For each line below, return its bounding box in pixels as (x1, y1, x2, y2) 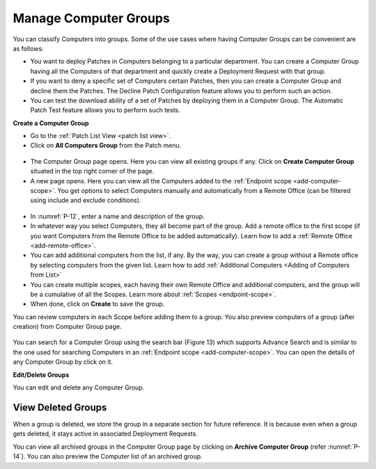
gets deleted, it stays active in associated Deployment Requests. (13, 429, 198, 438)
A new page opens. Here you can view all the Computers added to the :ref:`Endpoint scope (30, 176, 292, 185)
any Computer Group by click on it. (13, 357, 113, 366)
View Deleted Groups (13, 401, 107, 413)
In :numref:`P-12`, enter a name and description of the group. (30, 212, 205, 220)
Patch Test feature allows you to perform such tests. (30, 106, 180, 114)
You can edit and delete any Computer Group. (13, 383, 145, 392)
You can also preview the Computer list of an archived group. (26, 452, 203, 461)
